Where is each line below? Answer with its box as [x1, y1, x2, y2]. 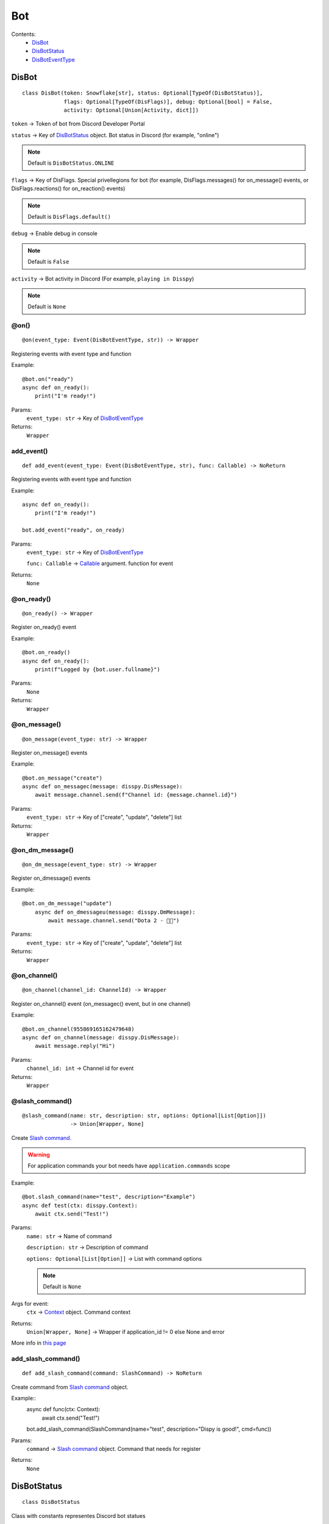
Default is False [27, 258, 69, 265]
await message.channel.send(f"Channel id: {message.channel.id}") [34, 791, 238, 799]
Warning [27, 1151, 50, 1158]
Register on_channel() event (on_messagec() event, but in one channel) [11, 1000, 191, 1007]
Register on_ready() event [11, 624, 77, 631]
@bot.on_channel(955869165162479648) [22, 1025, 135, 1033]
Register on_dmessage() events [11, 875, 91, 882]
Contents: [11, 30, 36, 38]
